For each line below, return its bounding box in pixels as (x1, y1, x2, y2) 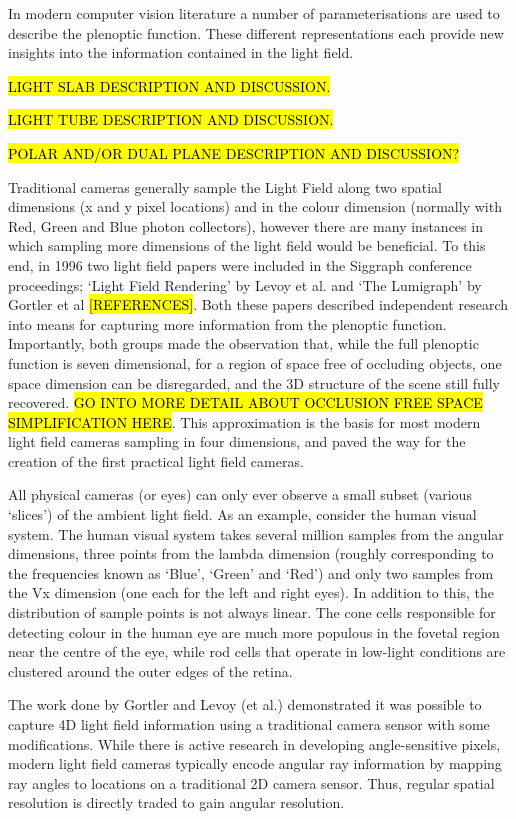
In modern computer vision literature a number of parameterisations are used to (8, 3, 500, 23)
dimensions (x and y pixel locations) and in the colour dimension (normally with (8, 196, 502, 217)
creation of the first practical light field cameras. (8, 450, 304, 471)
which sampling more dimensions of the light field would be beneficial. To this (8, 235, 486, 256)
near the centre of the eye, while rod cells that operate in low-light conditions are (8, 641, 506, 662)
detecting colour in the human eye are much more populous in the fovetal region (8, 621, 500, 642)
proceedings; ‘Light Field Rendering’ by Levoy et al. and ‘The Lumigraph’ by (8, 274, 482, 295)
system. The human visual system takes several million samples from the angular (8, 523, 504, 544)
